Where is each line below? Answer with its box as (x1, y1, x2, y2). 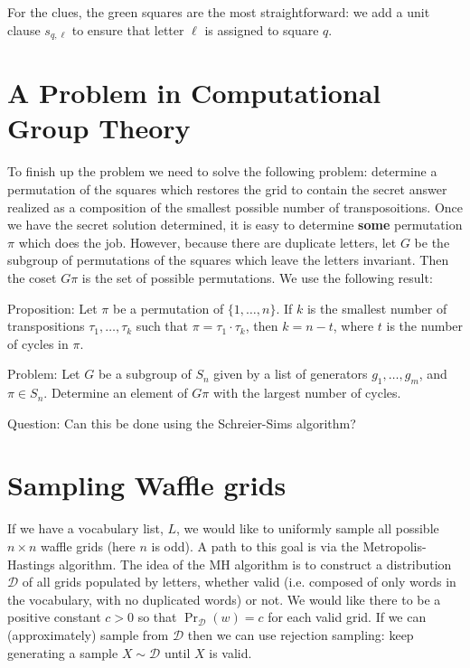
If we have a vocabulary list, (7, 519, 164, 538)
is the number (386, 316, 464, 335)
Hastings (7, 554, 55, 573)
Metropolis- (362, 537, 427, 555)
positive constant (7, 607, 101, 626)
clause (7, 20, 41, 39)
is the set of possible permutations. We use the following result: (81, 268, 433, 287)
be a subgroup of (98, 364, 192, 383)
